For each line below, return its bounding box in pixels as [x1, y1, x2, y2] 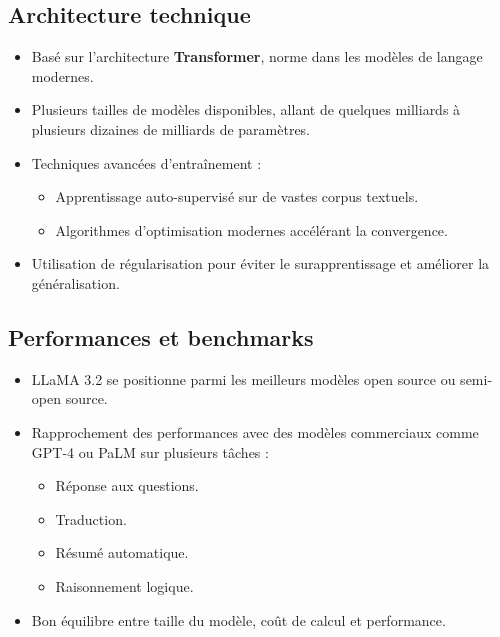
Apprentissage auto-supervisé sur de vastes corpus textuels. [55, 186, 419, 207]
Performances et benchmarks [8, 321, 314, 352]
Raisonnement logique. [55, 575, 194, 596]
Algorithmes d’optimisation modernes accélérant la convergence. [55, 219, 448, 240]
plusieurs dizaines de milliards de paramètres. [31, 118, 311, 139]
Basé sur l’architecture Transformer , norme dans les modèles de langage [31, 46, 483, 67]
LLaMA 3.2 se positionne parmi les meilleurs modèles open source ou [31, 368, 456, 389]
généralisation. [31, 272, 120, 293]
